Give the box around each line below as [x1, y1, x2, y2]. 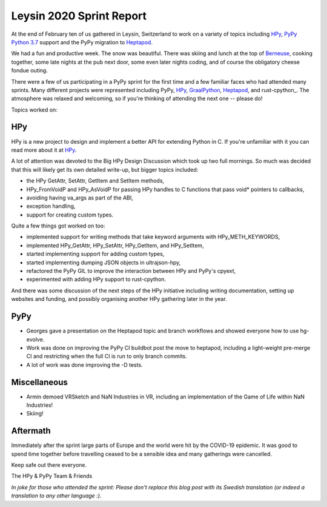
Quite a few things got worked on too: [11, 222, 105, 230]
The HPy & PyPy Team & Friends [11, 472, 93, 480]
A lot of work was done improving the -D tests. [26, 361, 143, 368]
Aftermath [11, 426, 51, 436]
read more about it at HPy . [11, 146, 77, 153]
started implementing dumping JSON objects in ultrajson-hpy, [26, 258, 181, 266]
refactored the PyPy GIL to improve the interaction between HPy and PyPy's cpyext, [26, 267, 236, 275]
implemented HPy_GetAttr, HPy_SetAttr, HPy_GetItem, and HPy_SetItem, [26, 241, 204, 249]
